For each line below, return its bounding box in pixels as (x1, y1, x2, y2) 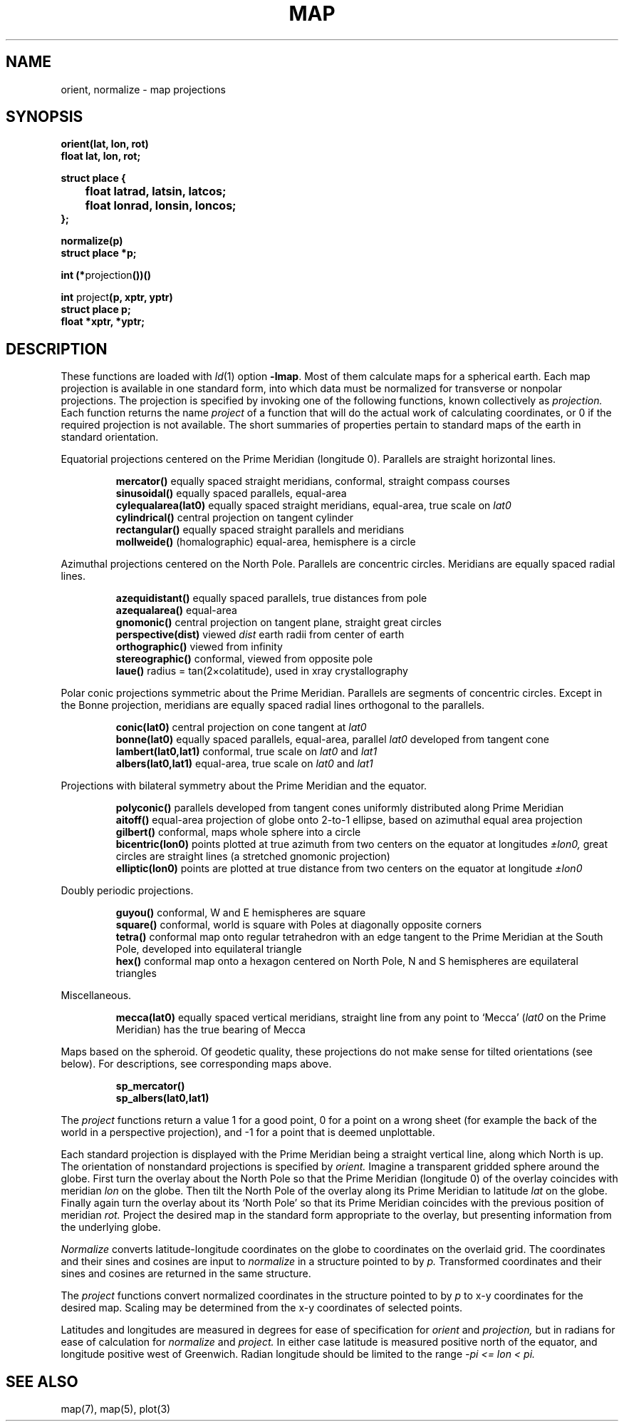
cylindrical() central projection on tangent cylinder (115, 511, 353, 524)
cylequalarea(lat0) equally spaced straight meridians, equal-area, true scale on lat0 (115, 499, 511, 512)
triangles (115, 967, 157, 980)
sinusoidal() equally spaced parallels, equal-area (115, 487, 347, 500)
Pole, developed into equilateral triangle (115, 943, 302, 956)
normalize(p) (61, 235, 123, 247)
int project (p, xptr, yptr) (61, 291, 173, 304)
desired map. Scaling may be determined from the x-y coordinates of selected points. (61, 1301, 463, 1314)
